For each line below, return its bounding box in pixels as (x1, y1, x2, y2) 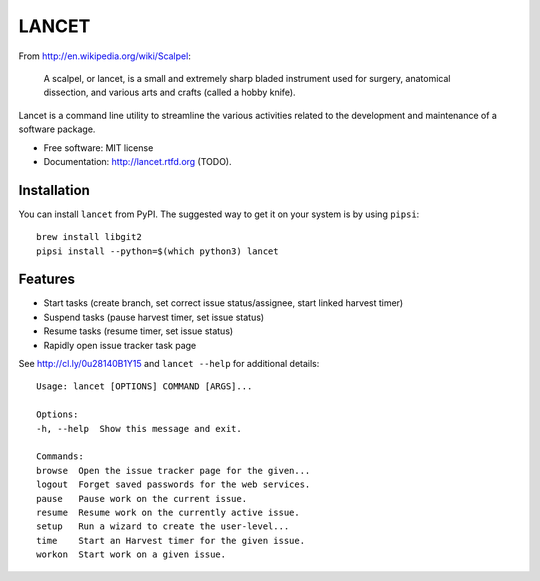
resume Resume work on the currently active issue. (36, 506, 300, 518)
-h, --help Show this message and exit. (36, 423, 242, 434)
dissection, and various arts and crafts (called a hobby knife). (43, 86, 296, 99)
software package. (18, 123, 96, 135)
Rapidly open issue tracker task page (43, 339, 197, 351)
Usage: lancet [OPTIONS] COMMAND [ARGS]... (36, 381, 253, 392)
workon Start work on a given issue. (36, 549, 227, 560)
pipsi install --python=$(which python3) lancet (36, 245, 279, 257)
